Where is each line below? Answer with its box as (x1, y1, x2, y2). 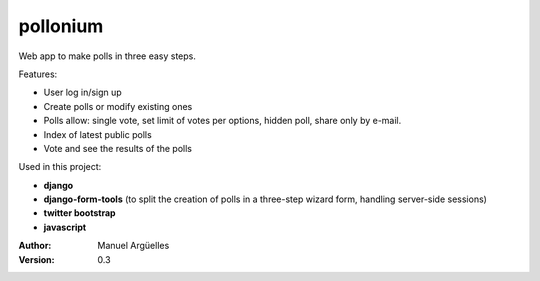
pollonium (18, 15, 104, 37)
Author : (18, 240, 52, 252)
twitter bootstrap (43, 207, 116, 219)
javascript (43, 221, 87, 233)
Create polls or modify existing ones (43, 100, 193, 112)
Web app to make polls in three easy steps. (18, 50, 197, 62)
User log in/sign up (43, 86, 122, 99)
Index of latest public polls (43, 128, 152, 140)
